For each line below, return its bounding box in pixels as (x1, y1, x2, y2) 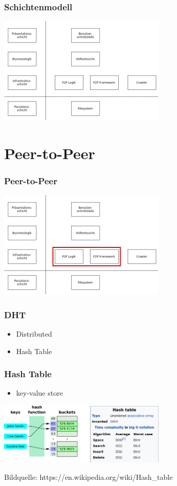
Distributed (16, 328, 52, 339)
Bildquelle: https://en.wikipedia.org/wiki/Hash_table (4, 471, 173, 482)
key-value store (16, 387, 63, 398)
